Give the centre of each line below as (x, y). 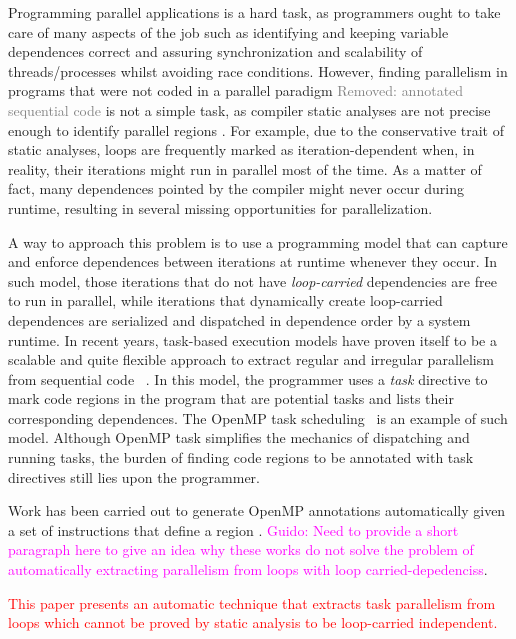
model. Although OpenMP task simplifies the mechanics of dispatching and (239, 437)
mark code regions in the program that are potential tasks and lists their (231, 398)
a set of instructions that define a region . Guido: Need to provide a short (233, 529)
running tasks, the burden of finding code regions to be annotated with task (241, 457)
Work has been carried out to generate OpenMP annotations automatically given (257, 510)
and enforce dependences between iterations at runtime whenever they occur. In (253, 261)
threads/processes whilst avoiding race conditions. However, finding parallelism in (258, 70)
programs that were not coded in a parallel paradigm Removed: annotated (236, 90)
